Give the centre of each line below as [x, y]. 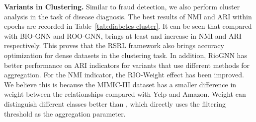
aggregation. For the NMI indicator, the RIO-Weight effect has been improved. [124, 75]
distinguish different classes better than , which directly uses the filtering [115, 103]
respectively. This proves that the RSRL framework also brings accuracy [114, 45]
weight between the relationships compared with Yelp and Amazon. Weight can [125, 94]
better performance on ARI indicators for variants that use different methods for [127, 65]
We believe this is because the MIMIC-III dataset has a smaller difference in [120, 84]
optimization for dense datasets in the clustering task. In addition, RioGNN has [126, 55]
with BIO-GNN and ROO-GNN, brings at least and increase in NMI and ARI [123, 35]
